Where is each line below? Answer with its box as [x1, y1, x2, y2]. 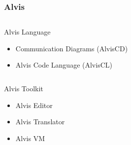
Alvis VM [15, 133, 45, 143]
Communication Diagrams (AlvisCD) [15, 43, 128, 53]
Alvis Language [4, 27, 51, 37]
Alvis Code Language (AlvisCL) [15, 60, 112, 70]
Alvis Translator [15, 116, 65, 127]
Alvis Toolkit [4, 83, 43, 93]
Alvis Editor [15, 100, 53, 110]
